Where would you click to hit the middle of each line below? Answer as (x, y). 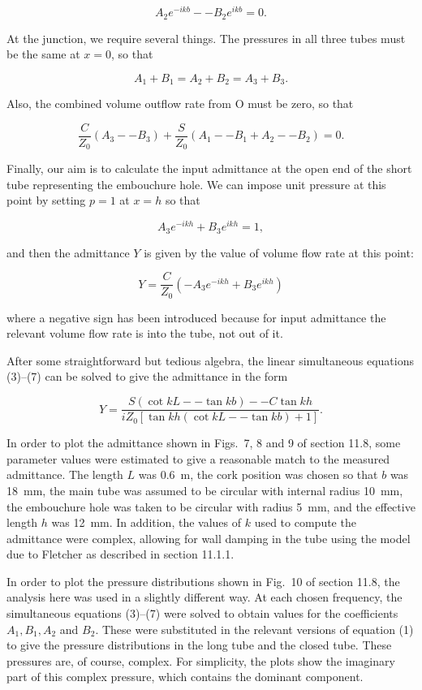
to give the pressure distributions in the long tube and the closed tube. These (199, 645)
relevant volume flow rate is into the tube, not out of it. (145, 333)
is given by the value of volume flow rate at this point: (279, 252)
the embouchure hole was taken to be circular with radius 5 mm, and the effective (211, 506)
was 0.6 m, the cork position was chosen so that (258, 474)
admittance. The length (65, 474)
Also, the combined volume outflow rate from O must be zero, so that (180, 103)
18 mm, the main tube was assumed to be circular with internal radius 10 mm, (205, 490)
